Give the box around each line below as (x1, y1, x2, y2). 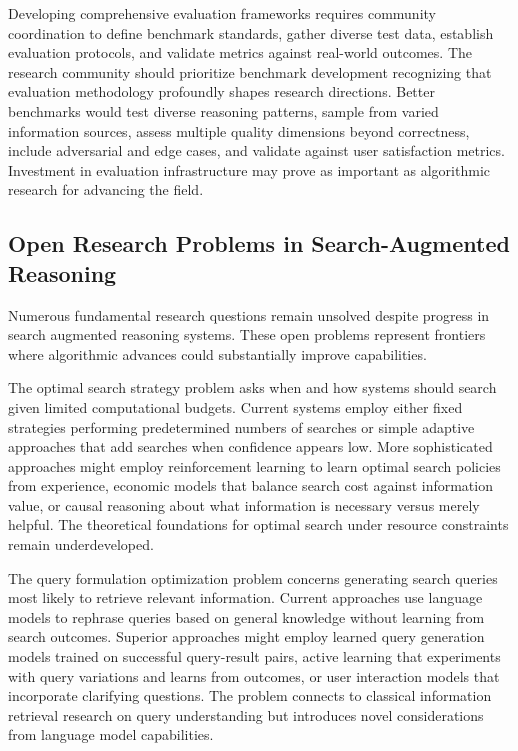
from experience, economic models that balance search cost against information (8, 475, 493, 496)
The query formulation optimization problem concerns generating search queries (8, 567, 498, 588)
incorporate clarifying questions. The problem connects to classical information (8, 685, 492, 706)
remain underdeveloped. (8, 534, 154, 555)
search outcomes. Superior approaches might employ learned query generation (8, 626, 485, 647)
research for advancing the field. (8, 179, 204, 200)
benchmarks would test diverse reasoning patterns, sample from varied (8, 100, 439, 121)
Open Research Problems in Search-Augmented (8, 228, 510, 259)
